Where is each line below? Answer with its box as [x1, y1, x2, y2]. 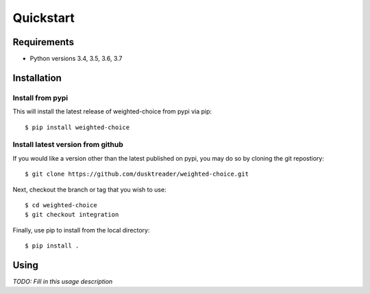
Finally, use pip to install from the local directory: [12, 226, 150, 234]
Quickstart [12, 10, 75, 25]
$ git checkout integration [25, 211, 119, 219]
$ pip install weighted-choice [25, 123, 130, 131]
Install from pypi [12, 93, 69, 103]
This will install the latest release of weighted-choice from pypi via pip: [12, 107, 212, 116]
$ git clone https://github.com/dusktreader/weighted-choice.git [25, 170, 249, 178]
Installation [12, 72, 62, 83]
